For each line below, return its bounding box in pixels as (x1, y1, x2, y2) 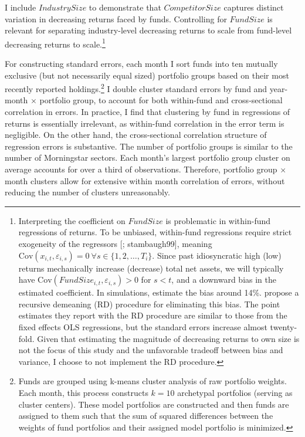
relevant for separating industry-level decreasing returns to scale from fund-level (5, 24, 292, 36)
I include (5, 1, 36, 13)
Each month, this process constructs (18, 386, 148, 398)
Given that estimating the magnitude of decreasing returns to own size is (37, 332, 300, 344)
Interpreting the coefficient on (18, 214, 126, 226)
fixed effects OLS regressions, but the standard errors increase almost (18, 320, 267, 333)
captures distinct (223, 1, 284, 13)
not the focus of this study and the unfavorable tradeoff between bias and (18, 344, 283, 356)
